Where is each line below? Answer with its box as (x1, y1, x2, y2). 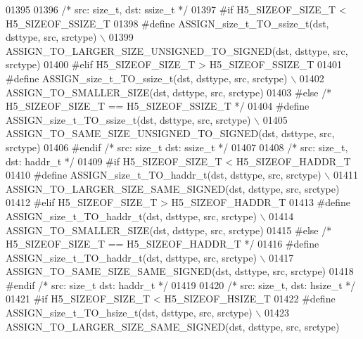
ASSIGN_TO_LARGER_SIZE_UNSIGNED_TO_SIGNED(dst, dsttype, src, (6, 43, 348, 58)
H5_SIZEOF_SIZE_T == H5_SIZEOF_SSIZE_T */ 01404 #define (6, 98, 310, 113)
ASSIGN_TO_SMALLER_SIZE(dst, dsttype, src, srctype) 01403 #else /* (6, 84, 332, 99)
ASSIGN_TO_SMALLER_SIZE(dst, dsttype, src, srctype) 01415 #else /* (6, 222, 332, 237)
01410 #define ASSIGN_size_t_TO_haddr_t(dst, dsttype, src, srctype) (6, 167, 321, 182)
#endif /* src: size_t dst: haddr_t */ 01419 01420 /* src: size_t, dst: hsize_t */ (6, 277, 356, 292)
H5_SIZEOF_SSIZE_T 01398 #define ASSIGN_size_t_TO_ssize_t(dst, (6, 15, 329, 30)
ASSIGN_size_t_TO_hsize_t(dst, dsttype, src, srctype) (6, 305, 253, 320)
